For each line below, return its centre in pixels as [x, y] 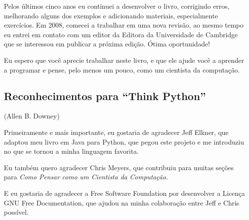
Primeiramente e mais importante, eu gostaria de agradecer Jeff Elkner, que [116, 132]
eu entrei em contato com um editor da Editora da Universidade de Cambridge [121, 34]
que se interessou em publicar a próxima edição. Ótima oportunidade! [107, 44]
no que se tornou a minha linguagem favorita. [72, 151]
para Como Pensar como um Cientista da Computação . [86, 177]
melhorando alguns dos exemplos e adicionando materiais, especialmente [111, 15]
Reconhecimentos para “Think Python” [105, 95]
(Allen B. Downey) [32, 116]
